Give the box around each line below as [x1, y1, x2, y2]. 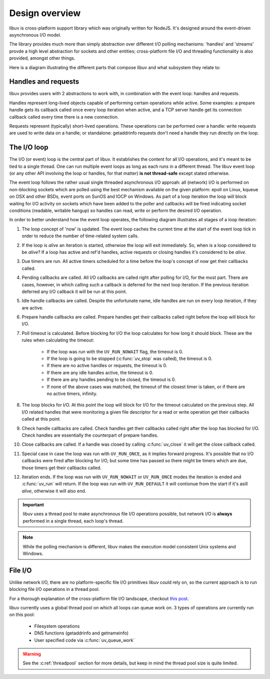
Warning [22, 651, 41, 657]
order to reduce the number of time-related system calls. [21, 233, 139, 239]
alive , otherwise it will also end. [21, 488, 86, 494]
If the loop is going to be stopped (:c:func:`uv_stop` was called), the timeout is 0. [46, 356, 212, 362]
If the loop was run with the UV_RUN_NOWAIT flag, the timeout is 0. [46, 349, 183, 355]
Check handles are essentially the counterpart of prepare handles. [21, 432, 158, 438]
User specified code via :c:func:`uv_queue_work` [34, 637, 135, 643]
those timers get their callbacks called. [21, 465, 102, 471]
